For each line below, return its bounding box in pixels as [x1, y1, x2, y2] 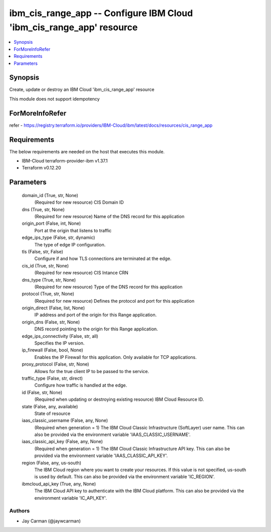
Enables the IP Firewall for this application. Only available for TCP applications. [34, 354, 197, 360]
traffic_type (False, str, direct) [22, 375, 83, 381]
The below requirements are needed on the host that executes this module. [9, 148, 165, 154]
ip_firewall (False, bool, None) [22, 347, 83, 353]
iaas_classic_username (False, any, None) [22, 417, 108, 423]
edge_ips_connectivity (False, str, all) [22, 333, 98, 339]
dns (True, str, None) [22, 206, 65, 212]
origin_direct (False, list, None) [22, 305, 85, 311]
